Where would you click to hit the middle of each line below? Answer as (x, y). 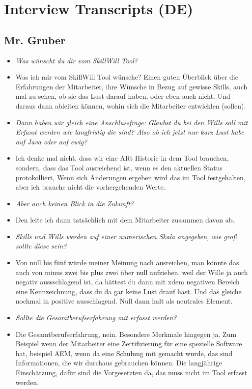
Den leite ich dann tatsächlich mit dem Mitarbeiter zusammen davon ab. (125, 220)
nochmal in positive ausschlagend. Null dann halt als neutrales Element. (124, 301)
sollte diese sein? (41, 246)
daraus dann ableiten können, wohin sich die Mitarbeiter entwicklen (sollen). (131, 105)
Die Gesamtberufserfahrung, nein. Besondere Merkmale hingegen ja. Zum (126, 334)
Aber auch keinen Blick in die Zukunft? (74, 203)
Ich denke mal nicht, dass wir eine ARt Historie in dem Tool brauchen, (122, 158)
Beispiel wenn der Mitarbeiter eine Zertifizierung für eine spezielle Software (129, 344)
